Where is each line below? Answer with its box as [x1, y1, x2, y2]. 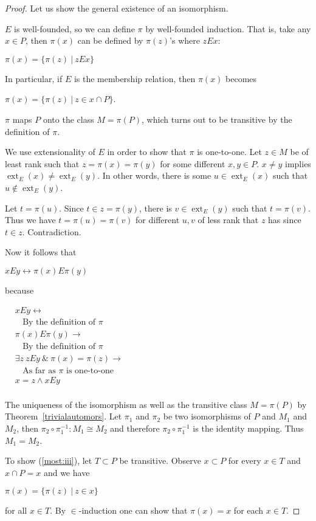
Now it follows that [5, 246, 77, 258]
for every [228, 454, 261, 467]
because [5, 283, 34, 296]
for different [136, 213, 180, 226]
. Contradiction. [22, 225, 81, 238]
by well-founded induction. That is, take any [145, 22, 311, 35]
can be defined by [77, 34, 143, 47]
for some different [160, 157, 225, 170]
